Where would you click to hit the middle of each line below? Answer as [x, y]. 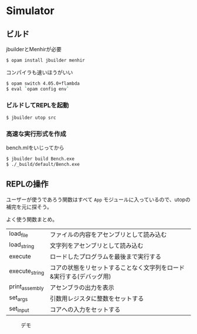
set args [18, 298]
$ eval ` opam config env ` [38, 89]
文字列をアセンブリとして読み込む [96, 245]
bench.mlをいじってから [35, 148]
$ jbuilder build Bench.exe [40, 159]
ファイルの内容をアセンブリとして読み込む [108, 235]
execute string [27, 272]
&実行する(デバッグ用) [80, 276]
